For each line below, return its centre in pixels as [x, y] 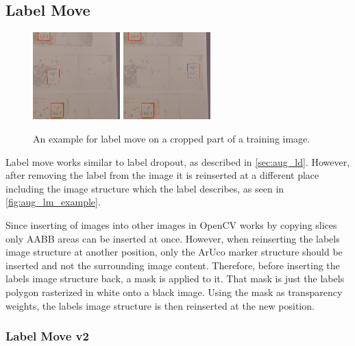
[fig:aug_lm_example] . [53, 202]
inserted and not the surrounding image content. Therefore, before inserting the [173, 265]
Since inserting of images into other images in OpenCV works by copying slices [171, 224]
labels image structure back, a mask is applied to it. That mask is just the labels [175, 279]
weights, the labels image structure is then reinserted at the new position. [160, 305]
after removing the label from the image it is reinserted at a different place [162, 175]
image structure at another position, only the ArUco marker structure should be [174, 252]
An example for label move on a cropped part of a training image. [172, 138]
